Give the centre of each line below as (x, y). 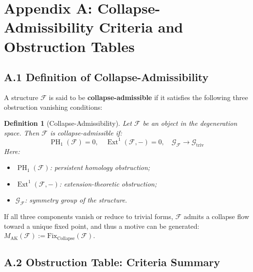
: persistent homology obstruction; (100, 167)
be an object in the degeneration (190, 123)
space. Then (22, 132)
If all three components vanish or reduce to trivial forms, (89, 216)
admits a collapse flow (216, 216)
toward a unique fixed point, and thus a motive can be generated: (102, 226)
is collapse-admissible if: (86, 132)
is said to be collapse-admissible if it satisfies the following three (148, 97)
